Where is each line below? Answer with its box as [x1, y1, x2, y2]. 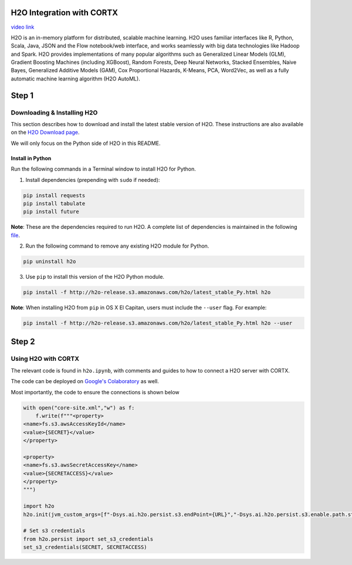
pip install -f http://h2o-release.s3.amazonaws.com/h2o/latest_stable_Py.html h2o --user [23, 320, 293, 327]
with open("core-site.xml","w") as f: [23, 404, 135, 411]
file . [11, 232, 21, 239]
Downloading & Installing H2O [11, 109, 98, 117]
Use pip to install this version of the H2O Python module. [25, 273, 164, 280]
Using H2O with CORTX [11, 355, 79, 363]
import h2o [23, 503, 55, 510]
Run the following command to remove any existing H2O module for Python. [25, 242, 209, 249]
